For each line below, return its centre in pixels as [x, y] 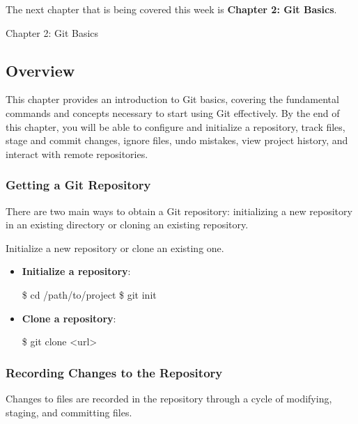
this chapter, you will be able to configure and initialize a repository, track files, [176, 126]
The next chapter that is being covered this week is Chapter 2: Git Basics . [171, 9]
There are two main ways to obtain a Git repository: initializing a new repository [179, 211]
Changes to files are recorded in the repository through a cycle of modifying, [169, 398]
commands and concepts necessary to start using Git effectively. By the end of [173, 112]
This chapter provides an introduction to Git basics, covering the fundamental [172, 99]
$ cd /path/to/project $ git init [89, 294]
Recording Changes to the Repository [114, 372]
